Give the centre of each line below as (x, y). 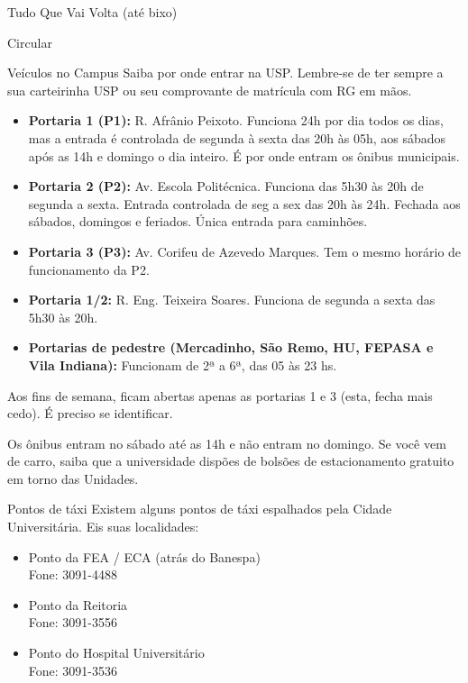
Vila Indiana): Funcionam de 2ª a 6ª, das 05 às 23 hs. (183, 364)
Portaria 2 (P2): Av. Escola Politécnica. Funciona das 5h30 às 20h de (226, 186)
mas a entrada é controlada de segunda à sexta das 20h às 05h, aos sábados (237, 137)
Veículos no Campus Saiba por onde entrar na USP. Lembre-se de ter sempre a (225, 73)
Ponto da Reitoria (78, 604)
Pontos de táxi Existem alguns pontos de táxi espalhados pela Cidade (200, 509)
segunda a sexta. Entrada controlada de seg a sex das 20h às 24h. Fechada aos (244, 203)
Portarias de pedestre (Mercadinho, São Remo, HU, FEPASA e (231, 347)
